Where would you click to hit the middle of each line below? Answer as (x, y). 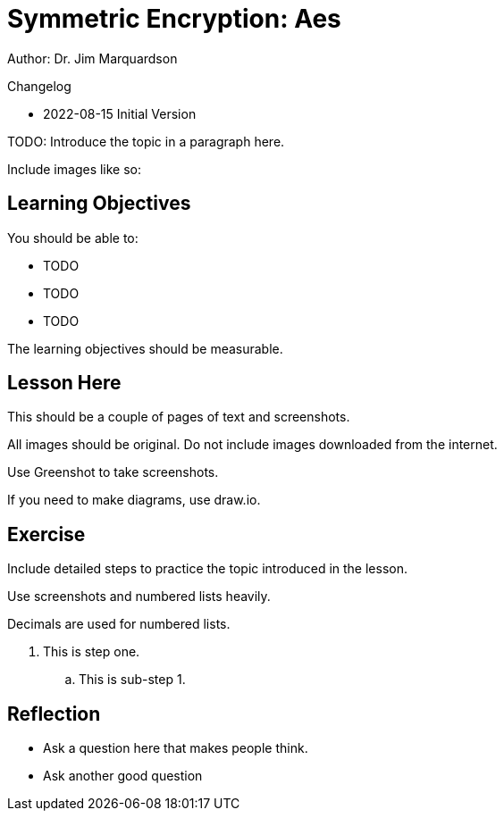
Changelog (39, 86)
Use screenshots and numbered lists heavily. (139, 597)
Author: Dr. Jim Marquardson (92, 58)
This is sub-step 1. (132, 680)
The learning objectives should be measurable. (145, 348)
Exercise (46, 534)
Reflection (54, 714)
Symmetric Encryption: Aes (174, 19)
